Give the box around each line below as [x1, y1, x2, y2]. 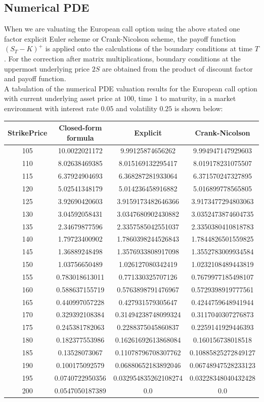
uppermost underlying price [4, 63, 90, 74]
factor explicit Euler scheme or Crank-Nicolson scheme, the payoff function [4, 33, 236, 44]
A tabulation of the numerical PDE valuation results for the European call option [4, 83, 257, 93]
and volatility [116, 103, 157, 113]
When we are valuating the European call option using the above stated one [4, 23, 240, 34]
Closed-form [59, 122, 102, 133]
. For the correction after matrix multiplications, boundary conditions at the [4, 53, 241, 63]
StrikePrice [8, 127, 48, 138]
